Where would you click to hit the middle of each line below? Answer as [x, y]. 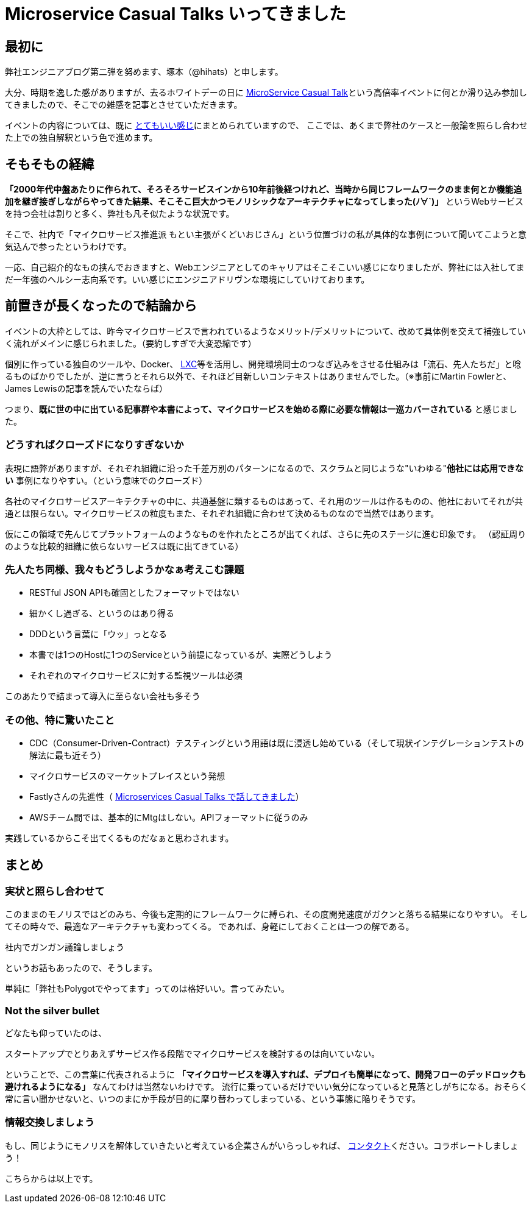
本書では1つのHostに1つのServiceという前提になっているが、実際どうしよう [181, 655]
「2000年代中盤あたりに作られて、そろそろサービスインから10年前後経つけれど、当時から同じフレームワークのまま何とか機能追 [264, 189]
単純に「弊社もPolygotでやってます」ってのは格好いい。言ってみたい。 [147, 989]
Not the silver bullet [52, 1010]
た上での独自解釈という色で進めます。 [81, 138]
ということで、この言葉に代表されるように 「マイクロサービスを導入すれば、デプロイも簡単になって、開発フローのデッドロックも [266, 1075]
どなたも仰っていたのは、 [56, 1033]
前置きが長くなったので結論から [101, 306]
